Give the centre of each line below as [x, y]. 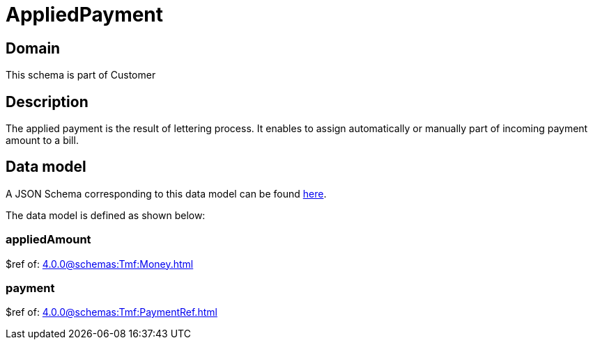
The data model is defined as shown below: [106, 215]
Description [47, 102]
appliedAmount [48, 240]
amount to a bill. [42, 141]
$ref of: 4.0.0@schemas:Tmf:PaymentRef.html [111, 312]
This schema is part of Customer [81, 75]
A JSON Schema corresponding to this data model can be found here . [166, 193]
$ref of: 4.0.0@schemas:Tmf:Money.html [100, 264]
